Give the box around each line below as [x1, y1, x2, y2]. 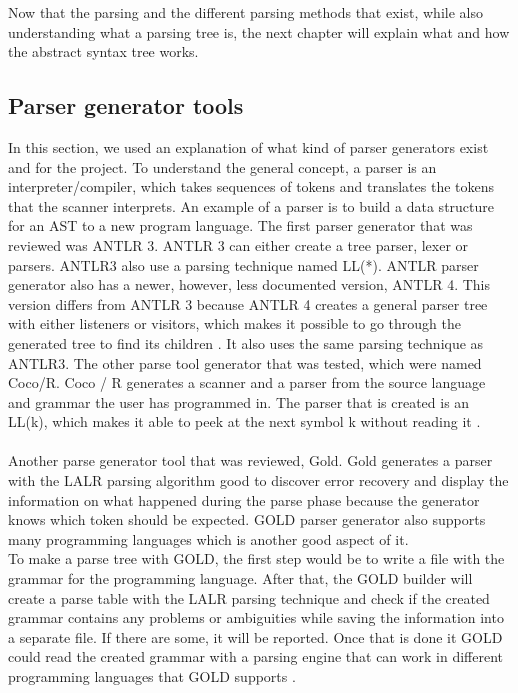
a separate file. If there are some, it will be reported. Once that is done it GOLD [8, 626, 503, 647]
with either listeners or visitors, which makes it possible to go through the [8, 313, 461, 334]
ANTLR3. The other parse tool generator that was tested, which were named [8, 352, 482, 373]
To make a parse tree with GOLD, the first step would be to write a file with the [8, 548, 505, 569]
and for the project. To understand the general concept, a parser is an [8, 156, 437, 177]
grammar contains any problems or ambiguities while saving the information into [8, 607, 504, 628]
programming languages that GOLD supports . [8, 666, 296, 687]
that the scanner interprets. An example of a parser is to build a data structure [8, 195, 494, 216]
